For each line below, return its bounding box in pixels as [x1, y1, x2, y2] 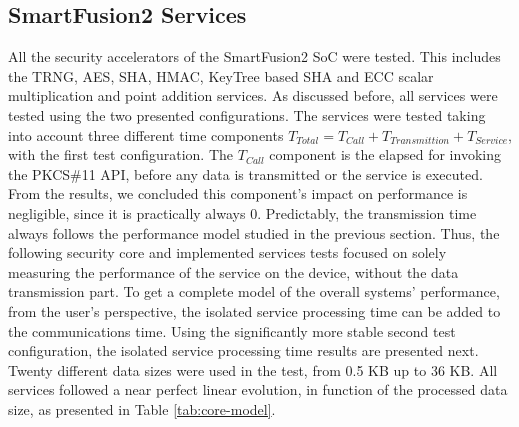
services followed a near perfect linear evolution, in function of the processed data [8, 379, 508, 400]
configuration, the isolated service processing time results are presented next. [8, 340, 479, 361]
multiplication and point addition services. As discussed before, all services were [8, 85, 498, 106]
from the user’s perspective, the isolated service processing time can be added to [8, 300, 501, 321]
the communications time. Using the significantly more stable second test [8, 320, 456, 341]
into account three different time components [8, 124, 284, 145]
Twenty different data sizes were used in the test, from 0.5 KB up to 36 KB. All [8, 359, 498, 380]
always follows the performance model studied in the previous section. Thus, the [8, 222, 500, 243]
